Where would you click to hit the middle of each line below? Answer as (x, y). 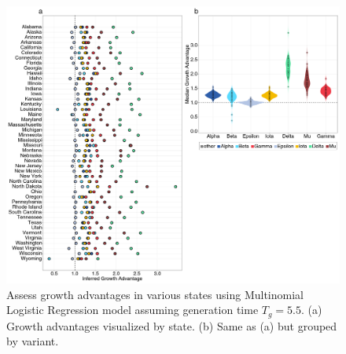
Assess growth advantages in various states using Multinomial (155, 294)
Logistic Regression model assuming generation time (133, 310)
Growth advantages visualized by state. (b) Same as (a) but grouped (172, 325)
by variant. (33, 341)
